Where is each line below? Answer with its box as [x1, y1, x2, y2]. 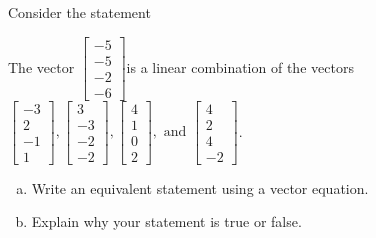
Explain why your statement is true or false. [31, 211, 302, 232]
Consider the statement [8, 2, 151, 22]
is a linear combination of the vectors [126, 56, 354, 77]
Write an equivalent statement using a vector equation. [31, 177, 369, 198]
